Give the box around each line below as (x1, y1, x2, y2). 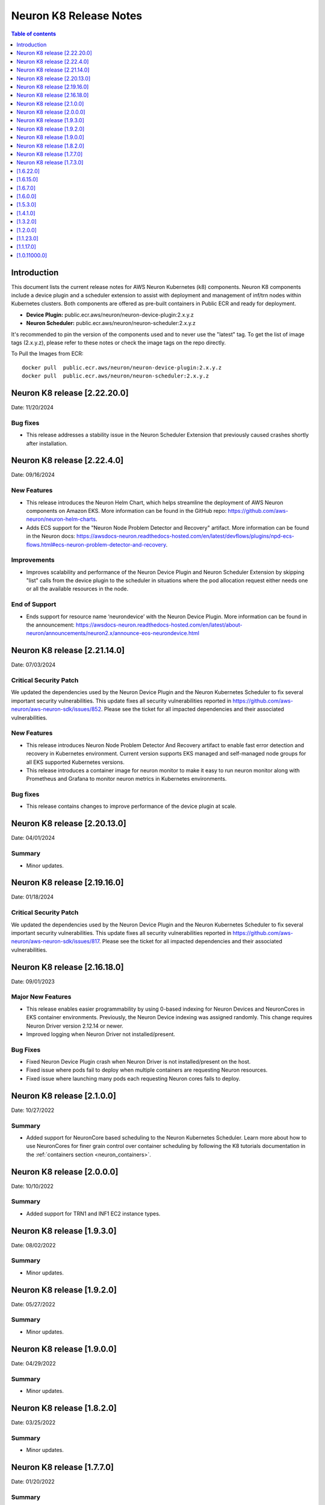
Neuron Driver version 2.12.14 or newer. (26, 1022, 123, 1029)
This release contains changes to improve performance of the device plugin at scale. (26, 802, 237, 810)
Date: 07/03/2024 (11, 661, 56, 668)
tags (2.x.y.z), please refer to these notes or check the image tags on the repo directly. (11, 339, 226, 346)
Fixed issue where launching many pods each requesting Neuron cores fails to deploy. (26, 1075, 241, 1082)
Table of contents (11, 30, 57, 37)
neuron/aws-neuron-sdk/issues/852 (11, 706, 102, 713)
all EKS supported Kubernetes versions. (26, 759, 125, 766)
